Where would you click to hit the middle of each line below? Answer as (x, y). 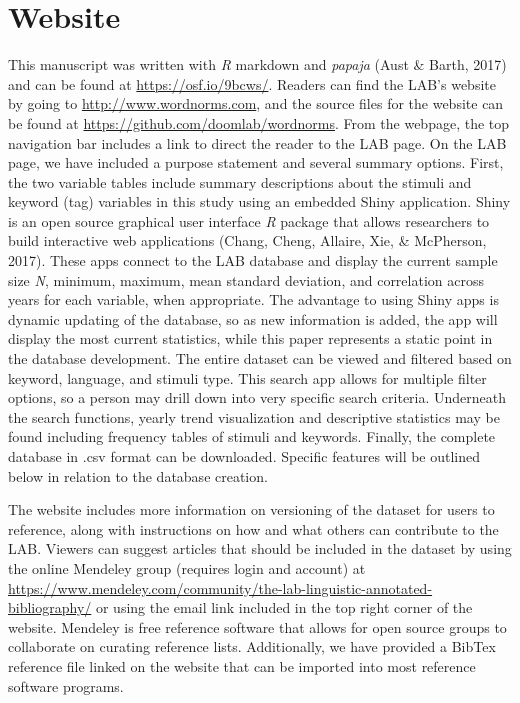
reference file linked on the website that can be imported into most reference (242, 665)
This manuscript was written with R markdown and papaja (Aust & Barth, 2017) (257, 64)
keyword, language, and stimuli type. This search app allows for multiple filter (247, 377)
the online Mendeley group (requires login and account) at (187, 567)
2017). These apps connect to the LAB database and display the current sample (253, 260)
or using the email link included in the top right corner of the (284, 607)
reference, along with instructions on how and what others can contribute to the (253, 528)
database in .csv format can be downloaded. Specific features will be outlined (244, 456)
